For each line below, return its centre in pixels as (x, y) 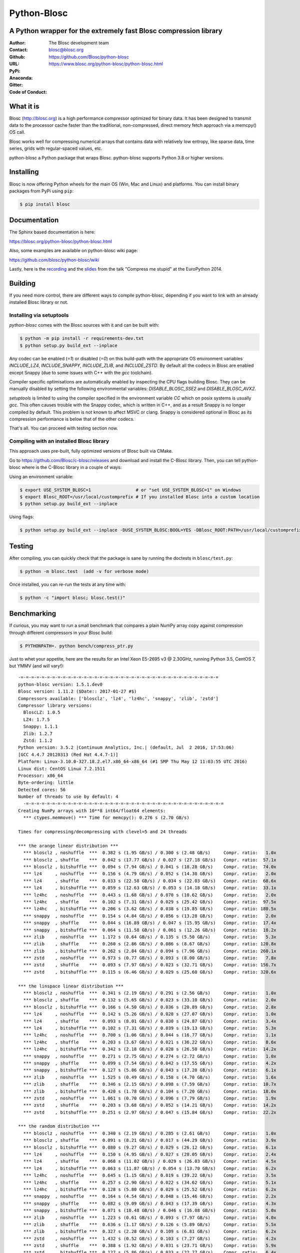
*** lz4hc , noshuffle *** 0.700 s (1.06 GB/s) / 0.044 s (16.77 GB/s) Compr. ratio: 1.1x (150, 1035)
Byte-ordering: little (46, 783)
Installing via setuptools (39, 315)
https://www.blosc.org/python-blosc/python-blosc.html (106, 64)
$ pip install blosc (45, 204)
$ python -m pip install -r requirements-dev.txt (82, 339)
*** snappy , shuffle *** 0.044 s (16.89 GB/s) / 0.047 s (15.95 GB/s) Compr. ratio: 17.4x (150, 923)
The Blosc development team (79, 43)
